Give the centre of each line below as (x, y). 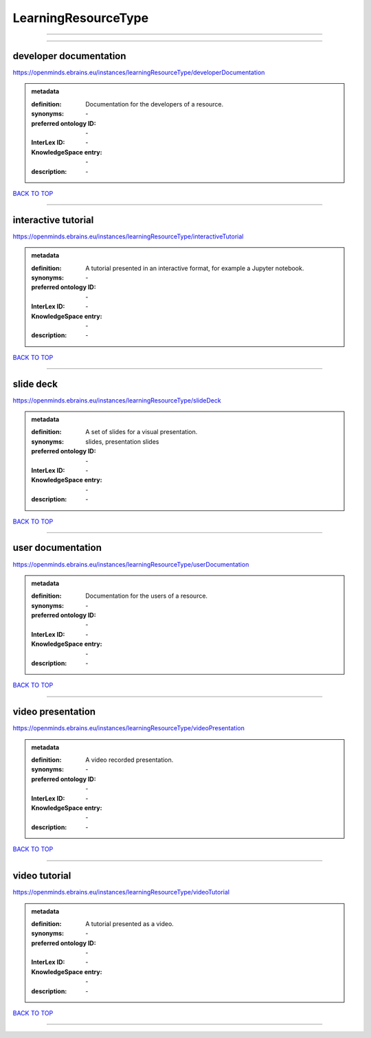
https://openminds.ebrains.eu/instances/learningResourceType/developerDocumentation (139, 73)
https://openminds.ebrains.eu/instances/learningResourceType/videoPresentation (129, 728)
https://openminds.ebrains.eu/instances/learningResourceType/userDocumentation (131, 564)
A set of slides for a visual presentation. (142, 432)
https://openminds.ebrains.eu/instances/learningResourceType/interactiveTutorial (128, 236)
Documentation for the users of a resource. (147, 596)
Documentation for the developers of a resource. (155, 104)
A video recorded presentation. (130, 760)
